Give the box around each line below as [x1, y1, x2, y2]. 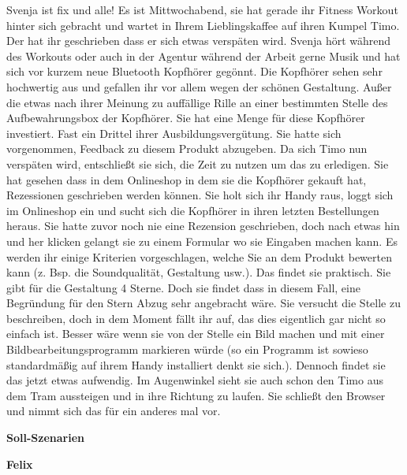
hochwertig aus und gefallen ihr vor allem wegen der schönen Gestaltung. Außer [6, 78, 392, 95]
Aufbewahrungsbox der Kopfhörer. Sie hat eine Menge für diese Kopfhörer [6, 109, 365, 126]
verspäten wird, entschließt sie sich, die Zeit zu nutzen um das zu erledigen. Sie [6, 155, 389, 172]
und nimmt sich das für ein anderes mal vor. [6, 403, 221, 419]
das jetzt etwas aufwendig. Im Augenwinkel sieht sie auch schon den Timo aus [6, 372, 383, 388]
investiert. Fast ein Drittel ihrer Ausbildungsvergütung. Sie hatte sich [6, 124, 342, 141]
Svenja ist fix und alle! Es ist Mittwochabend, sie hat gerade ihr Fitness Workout [6, 2, 398, 17]
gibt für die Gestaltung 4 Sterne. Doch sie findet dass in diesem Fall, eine [6, 279, 360, 295]
